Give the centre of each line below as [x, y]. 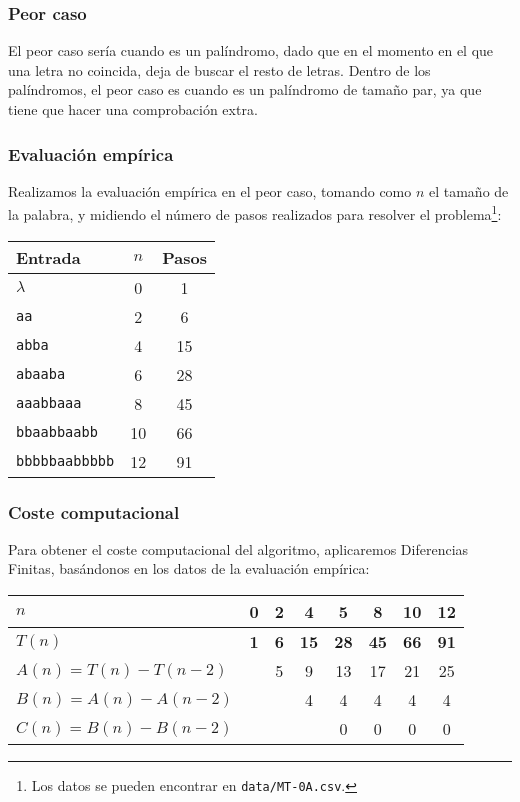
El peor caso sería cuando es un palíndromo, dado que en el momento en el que [251, 50]
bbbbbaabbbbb [65, 461]
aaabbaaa [49, 403]
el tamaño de [468, 190]
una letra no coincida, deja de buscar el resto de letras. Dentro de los [219, 69]
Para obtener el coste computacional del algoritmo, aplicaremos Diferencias [238, 548]
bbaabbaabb [57, 432]
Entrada [48, 257]
